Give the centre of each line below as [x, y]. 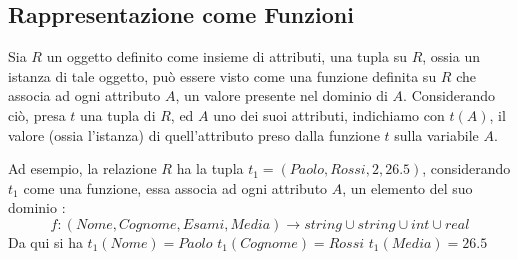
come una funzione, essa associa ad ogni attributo [175, 187]
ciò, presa [37, 114]
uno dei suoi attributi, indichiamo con [329, 114]
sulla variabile [436, 134]
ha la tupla [210, 168]
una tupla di [118, 114]
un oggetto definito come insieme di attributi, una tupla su [226, 56]
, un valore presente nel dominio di [281, 95]
